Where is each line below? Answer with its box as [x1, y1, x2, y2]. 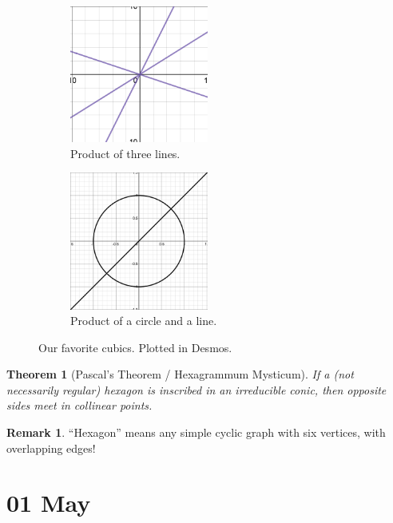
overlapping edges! [6, 439, 96, 456]
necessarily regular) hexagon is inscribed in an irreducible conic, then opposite [6, 381, 387, 398]
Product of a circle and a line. [70, 312, 217, 329]
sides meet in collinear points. [6, 397, 153, 414]
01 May [6, 486, 91, 519]
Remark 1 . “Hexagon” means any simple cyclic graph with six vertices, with [6, 424, 386, 441]
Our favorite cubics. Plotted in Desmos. [38, 339, 232, 355]
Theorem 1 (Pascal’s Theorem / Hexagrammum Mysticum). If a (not [6, 366, 354, 382]
